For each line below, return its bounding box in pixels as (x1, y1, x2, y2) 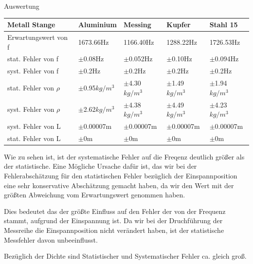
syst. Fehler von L (7, 121, 61, 131)
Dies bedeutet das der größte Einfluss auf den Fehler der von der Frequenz (4, 206, 226, 216)
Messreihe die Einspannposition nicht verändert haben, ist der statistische (4, 225, 224, 235)
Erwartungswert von (7, 32, 68, 42)
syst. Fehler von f (7, 66, 59, 76)
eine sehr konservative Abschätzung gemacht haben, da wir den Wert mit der (4, 180, 234, 190)
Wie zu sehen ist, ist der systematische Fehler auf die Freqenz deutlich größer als (4, 151, 245, 161)
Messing (123, 19, 151, 30)
